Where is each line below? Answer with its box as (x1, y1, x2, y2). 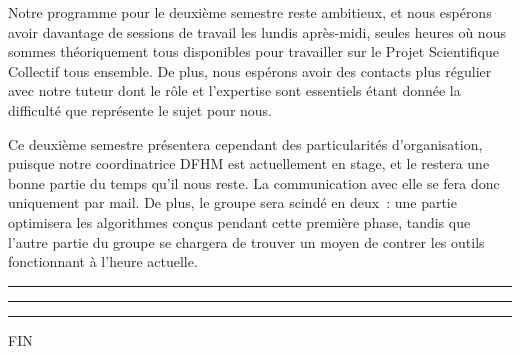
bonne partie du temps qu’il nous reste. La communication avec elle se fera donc (8, 172, 500, 193)
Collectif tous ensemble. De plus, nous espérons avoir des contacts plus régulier (8, 60, 492, 81)
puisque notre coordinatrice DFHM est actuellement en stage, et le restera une (8, 153, 490, 174)
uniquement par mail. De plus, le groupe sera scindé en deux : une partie (8, 192, 457, 213)
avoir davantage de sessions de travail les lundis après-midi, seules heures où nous (8, 21, 506, 42)
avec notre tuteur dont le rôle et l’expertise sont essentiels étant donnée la (8, 80, 461, 101)
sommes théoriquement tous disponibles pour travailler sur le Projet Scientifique (8, 41, 499, 62)
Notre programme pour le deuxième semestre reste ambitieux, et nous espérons (8, 2, 492, 22)
